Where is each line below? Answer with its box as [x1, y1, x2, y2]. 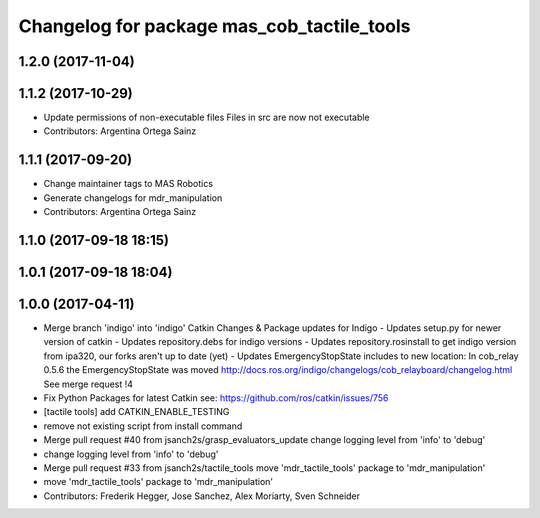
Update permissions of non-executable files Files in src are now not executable [43, 111, 370, 124]
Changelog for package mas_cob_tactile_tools [18, 15, 411, 37]
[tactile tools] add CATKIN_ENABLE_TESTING [43, 406, 230, 418]
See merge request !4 [43, 378, 134, 390]
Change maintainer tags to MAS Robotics [43, 178, 214, 190]
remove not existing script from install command [43, 420, 243, 432]
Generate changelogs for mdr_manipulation [43, 191, 223, 204]
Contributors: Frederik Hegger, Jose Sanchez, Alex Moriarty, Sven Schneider [43, 490, 360, 502]
